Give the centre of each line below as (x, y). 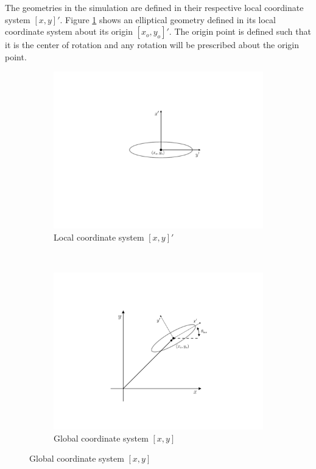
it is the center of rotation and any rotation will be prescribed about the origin (152, 45)
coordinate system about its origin (69, 31)
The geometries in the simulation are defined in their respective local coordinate (154, 7)
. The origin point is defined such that (240, 31)
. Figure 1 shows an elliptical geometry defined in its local (168, 19)
